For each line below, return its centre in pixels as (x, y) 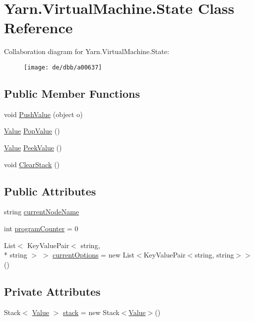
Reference (38, 28)
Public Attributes (50, 191)
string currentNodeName (42, 212)
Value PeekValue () (33, 147)
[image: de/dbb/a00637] (63, 67)
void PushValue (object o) (43, 114)
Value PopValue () (32, 131)
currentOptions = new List (94, 255)
